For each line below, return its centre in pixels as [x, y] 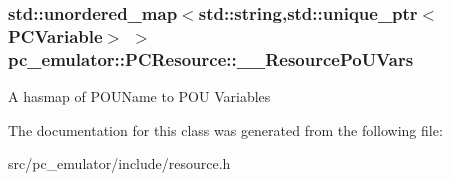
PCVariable [55, 35]
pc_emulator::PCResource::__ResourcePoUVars [211, 58]
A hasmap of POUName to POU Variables [139, 96]
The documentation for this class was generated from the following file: [225, 129]
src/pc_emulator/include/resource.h [119, 163]
